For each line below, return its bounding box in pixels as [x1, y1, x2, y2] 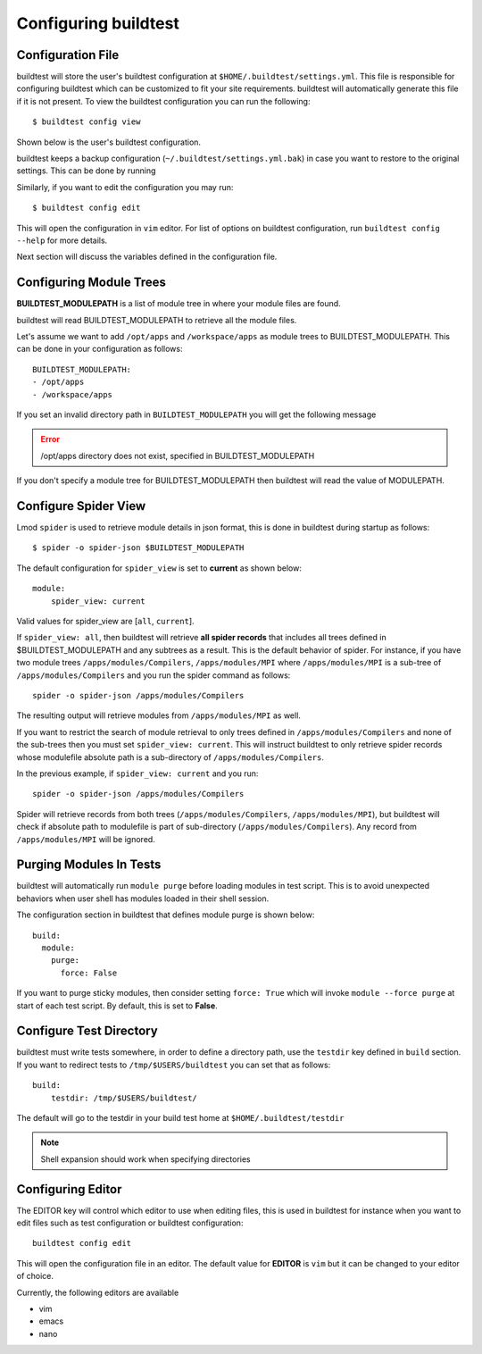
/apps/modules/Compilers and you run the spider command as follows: [16, 670, 291, 681]
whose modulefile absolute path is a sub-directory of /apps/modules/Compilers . [16, 751, 325, 763]
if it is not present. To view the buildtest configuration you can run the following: [16, 96, 311, 106]
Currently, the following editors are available [16, 1287, 179, 1298]
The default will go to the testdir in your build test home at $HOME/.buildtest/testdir [16, 1113, 345, 1123]
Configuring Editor [16, 1182, 122, 1197]
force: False [60, 967, 118, 978]
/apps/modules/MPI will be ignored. [16, 833, 155, 844]
